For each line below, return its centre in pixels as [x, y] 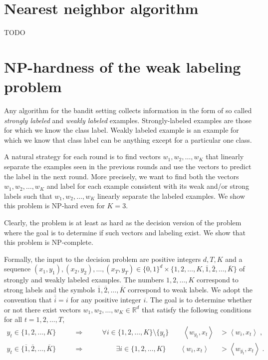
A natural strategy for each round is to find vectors [82, 156]
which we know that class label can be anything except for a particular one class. [128, 139]
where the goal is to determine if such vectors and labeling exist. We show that [125, 232]
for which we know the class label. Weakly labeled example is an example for [122, 130]
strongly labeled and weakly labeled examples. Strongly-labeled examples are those [128, 120]
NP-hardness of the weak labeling [123, 66]
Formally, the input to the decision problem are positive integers [103, 259]
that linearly [225, 156]
